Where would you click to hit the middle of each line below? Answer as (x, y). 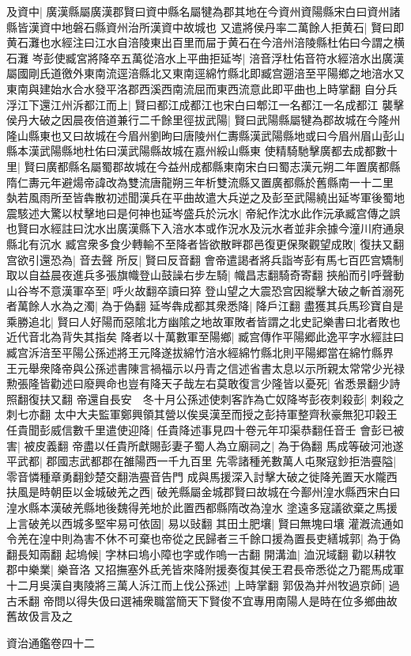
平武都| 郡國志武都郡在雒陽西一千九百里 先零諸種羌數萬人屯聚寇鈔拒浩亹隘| (202, 461)
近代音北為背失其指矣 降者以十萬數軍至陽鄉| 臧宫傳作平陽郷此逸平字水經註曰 (205, 337)
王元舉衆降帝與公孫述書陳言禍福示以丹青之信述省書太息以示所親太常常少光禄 (205, 368)
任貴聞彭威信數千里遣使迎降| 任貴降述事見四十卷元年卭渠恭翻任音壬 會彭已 (200, 430)
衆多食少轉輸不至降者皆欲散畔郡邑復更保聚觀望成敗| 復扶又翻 (246, 243)
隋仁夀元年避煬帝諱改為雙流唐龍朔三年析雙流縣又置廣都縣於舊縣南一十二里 (200, 182)
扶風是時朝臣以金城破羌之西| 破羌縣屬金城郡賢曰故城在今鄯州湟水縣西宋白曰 (204, 492)
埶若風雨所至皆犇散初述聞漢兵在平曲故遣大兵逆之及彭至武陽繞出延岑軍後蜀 (200, 197)
